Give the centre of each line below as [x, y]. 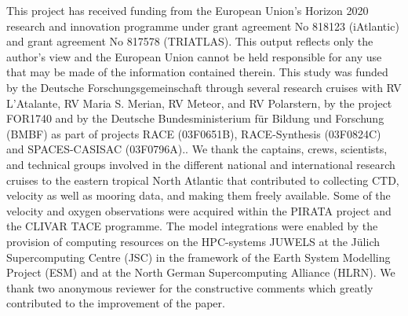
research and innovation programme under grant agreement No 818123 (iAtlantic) [203, 26]
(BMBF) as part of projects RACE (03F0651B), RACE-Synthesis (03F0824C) [194, 133]
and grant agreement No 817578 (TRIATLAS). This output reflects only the [190, 41]
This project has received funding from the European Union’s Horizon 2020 [188, 10]
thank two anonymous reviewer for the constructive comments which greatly [190, 287]
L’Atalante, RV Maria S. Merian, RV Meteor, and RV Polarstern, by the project [199, 103]
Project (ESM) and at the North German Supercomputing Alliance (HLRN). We [201, 272]
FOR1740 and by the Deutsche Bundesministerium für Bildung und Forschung [195, 118]
